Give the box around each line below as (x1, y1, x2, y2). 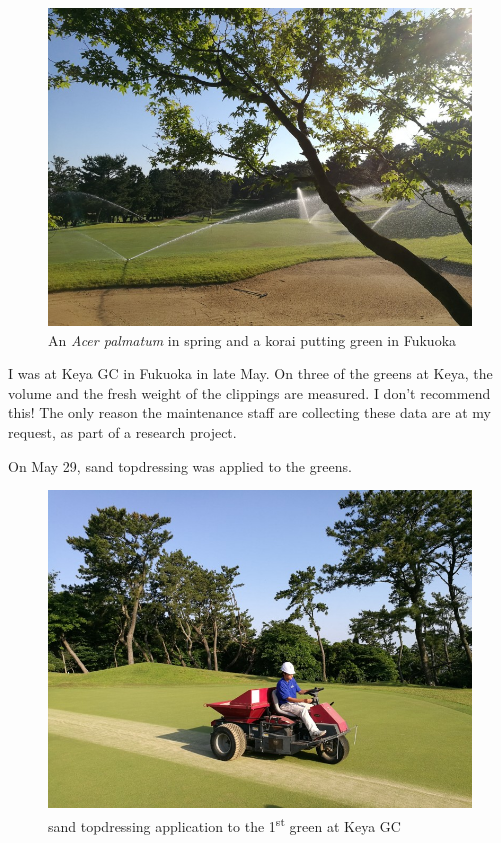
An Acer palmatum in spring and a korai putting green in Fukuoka (48, 329, 457, 350)
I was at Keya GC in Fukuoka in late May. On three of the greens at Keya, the (8, 363, 493, 384)
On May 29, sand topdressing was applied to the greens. (8, 455, 352, 476)
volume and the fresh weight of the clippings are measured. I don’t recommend (8, 382, 491, 403)
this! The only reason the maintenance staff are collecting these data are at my (8, 402, 491, 423)
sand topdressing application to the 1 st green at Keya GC (48, 812, 401, 836)
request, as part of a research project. (8, 421, 237, 442)
